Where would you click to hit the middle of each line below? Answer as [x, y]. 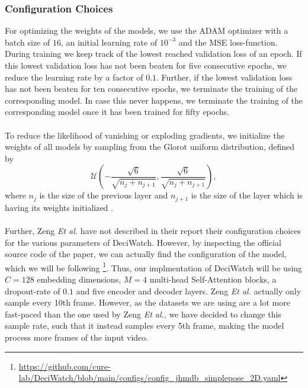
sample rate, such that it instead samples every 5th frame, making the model [145, 326]
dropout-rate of [33, 291]
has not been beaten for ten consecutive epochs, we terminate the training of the [151, 89]
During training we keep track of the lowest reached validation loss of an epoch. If [153, 54]
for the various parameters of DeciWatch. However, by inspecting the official [143, 242]
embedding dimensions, [79, 279]
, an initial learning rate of [109, 42]
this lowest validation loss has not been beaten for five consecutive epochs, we [146, 65]
